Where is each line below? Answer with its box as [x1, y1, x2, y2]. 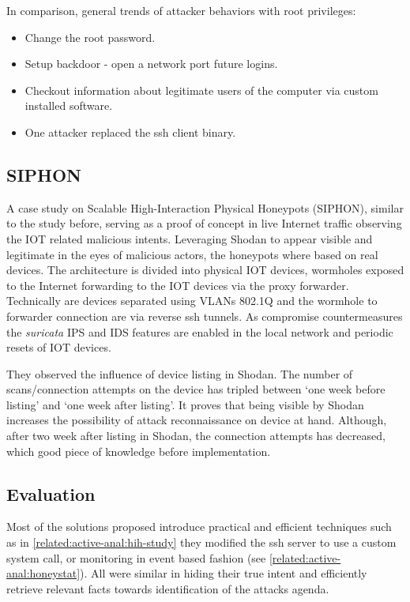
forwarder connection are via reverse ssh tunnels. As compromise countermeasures [6, 307, 403, 324]
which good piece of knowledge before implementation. [6, 442, 271, 459]
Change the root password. [24, 28, 156, 45]
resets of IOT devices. [6, 339, 111, 356]
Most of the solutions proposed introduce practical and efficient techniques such [6, 518, 392, 535]
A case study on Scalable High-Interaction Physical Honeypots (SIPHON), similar [6, 199, 404, 216]
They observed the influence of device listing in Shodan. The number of [6, 365, 353, 382]
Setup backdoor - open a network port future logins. [24, 55, 278, 72]
